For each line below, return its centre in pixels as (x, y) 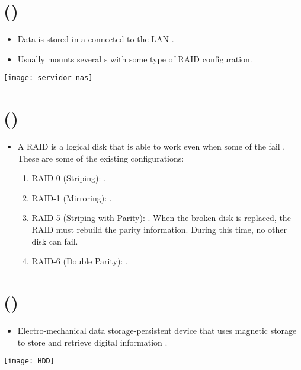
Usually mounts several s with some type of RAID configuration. (135, 58)
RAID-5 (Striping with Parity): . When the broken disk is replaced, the (161, 218)
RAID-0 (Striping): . (69, 178)
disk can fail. (55, 241)
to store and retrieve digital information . (92, 342)
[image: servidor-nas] (48, 78)
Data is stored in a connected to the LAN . (96, 39)
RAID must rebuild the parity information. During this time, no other (159, 230)
